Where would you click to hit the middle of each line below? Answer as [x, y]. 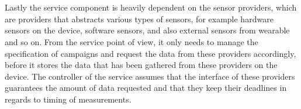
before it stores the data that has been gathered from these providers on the [141, 65]
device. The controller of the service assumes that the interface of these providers [150, 76]
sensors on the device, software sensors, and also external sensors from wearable [147, 30]
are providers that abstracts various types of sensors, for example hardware [139, 18]
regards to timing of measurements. [68, 99]
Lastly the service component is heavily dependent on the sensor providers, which [151, 7]
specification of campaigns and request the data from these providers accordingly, [150, 53]
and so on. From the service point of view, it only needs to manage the [132, 41]
